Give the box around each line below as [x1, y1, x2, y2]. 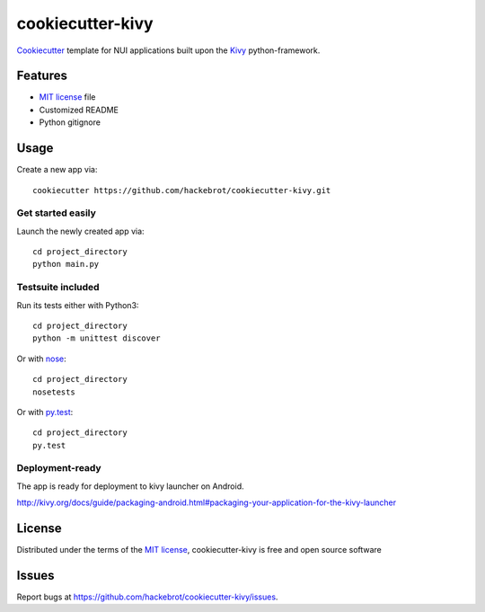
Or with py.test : [16, 406, 74, 417]
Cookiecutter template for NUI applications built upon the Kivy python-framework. [16, 45, 321, 56]
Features [16, 68, 67, 84]
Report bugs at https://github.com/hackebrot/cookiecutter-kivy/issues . [16, 591, 278, 602]
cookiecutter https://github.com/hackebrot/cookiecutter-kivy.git [32, 185, 331, 195]
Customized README [39, 104, 119, 115]
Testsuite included [16, 281, 100, 294]
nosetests [32, 386, 75, 397]
